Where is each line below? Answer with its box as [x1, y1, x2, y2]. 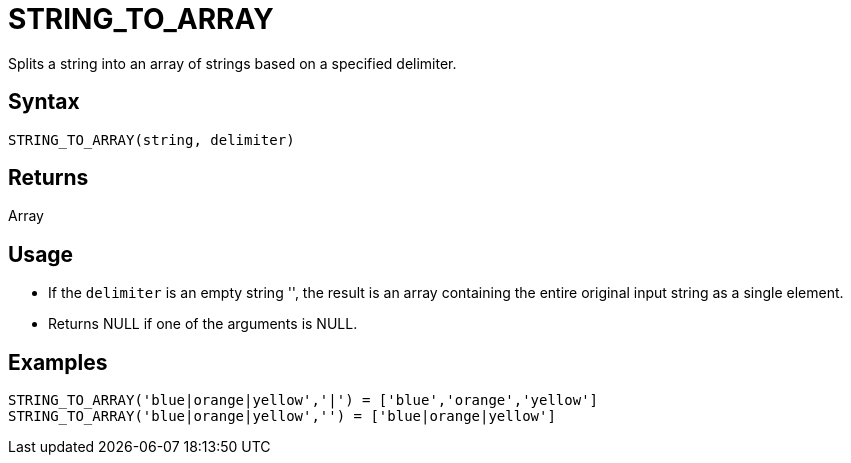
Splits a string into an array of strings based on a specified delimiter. [8, 54, 457, 72]
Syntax [8, 89, 80, 115]
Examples [8, 349, 108, 375]
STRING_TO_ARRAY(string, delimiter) [8, 131, 295, 148]
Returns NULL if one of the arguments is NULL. [48, 315, 358, 333]
